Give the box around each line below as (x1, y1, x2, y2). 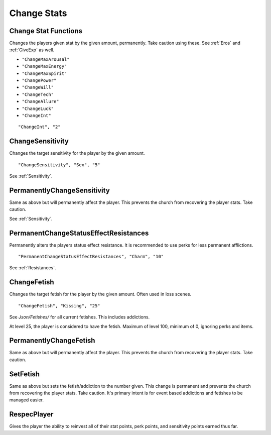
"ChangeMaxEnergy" (22, 63, 67, 69)
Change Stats (9, 8, 67, 19)
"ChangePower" (22, 78, 57, 83)
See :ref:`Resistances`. (9, 265, 56, 271)
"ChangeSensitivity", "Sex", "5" (18, 162, 100, 168)
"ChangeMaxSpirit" (22, 70, 67, 76)
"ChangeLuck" (22, 105, 54, 112)
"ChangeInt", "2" (18, 124, 61, 130)
